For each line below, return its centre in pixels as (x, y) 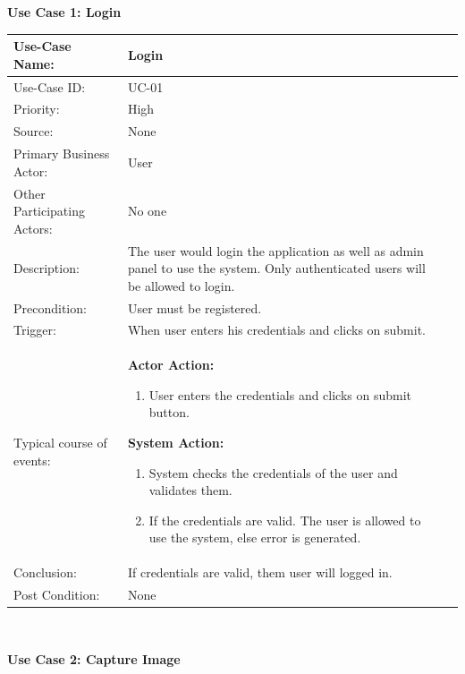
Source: (34, 131)
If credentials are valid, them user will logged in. (260, 572)
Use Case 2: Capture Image (94, 658)
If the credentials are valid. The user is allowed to (285, 520)
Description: (46, 268)
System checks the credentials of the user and (273, 472)
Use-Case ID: (50, 86)
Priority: (37, 109)
